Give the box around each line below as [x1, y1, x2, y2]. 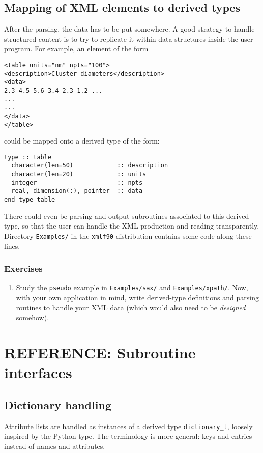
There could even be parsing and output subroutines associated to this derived [4, 210, 249, 221]
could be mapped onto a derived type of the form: [4, 135, 160, 146]
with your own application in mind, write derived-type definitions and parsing [16, 292, 259, 303]
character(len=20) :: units [11, 171, 147, 178]
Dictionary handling [4, 397, 111, 412]
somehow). [16, 312, 49, 323]
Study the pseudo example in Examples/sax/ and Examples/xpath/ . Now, [16, 282, 248, 293]
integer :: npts [11, 179, 143, 186]
